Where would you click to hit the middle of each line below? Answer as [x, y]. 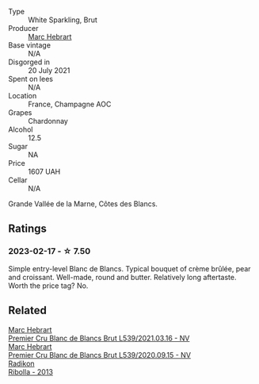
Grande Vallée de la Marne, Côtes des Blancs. [83, 204]
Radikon [21, 363]
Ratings [28, 229]
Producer [23, 28]
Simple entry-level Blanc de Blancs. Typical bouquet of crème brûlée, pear [129, 268]
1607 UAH [44, 171]
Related [28, 311]
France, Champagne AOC [70, 104]
